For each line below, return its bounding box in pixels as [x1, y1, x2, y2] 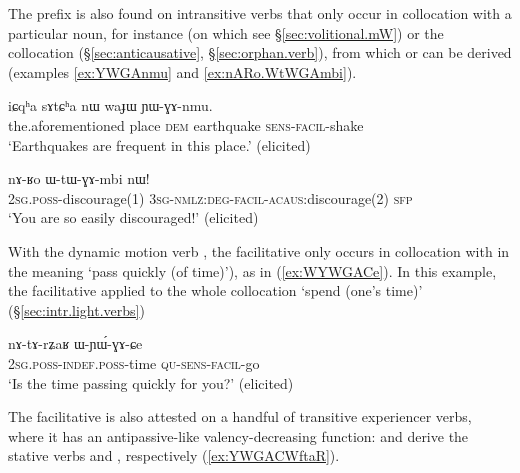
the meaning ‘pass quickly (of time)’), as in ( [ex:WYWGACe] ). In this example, [8, 260, 497, 281]
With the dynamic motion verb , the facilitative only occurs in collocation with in [8, 240, 510, 261]
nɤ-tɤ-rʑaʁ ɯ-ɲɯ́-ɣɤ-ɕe [8, 333, 143, 354]
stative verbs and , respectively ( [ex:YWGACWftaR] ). [8, 445, 340, 466]
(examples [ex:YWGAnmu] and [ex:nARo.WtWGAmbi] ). [8, 61, 357, 82]
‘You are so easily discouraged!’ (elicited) [8, 207, 259, 228]
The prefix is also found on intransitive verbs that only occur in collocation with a [8, 3, 512, 23]
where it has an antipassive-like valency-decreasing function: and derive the [8, 425, 469, 446]
